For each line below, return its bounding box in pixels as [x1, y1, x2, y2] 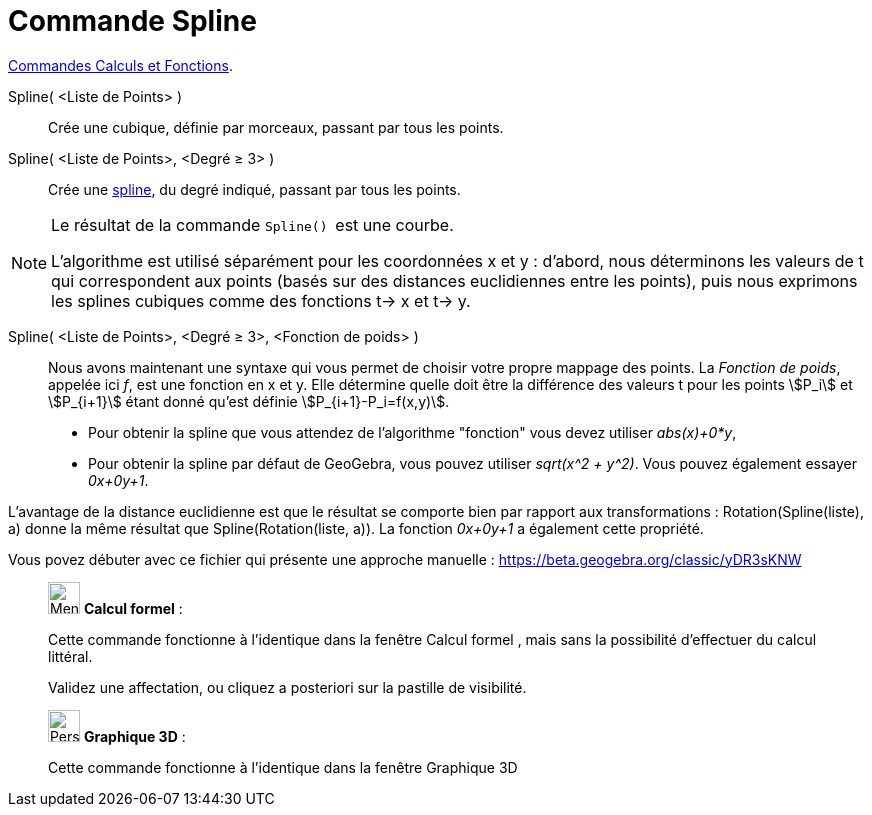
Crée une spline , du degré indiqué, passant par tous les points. [48, 180, 461, 198]
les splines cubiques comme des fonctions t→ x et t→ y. [51, 290, 471, 311]
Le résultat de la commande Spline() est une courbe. [51, 214, 454, 235]
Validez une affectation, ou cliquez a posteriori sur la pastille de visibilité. [48, 678, 527, 696]
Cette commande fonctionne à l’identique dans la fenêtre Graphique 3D [48, 758, 518, 776]
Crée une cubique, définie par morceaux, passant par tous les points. [48, 118, 504, 136]
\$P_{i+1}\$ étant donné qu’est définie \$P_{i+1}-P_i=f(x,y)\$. [48, 392, 450, 410]
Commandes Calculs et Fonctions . [8, 56, 233, 74]
